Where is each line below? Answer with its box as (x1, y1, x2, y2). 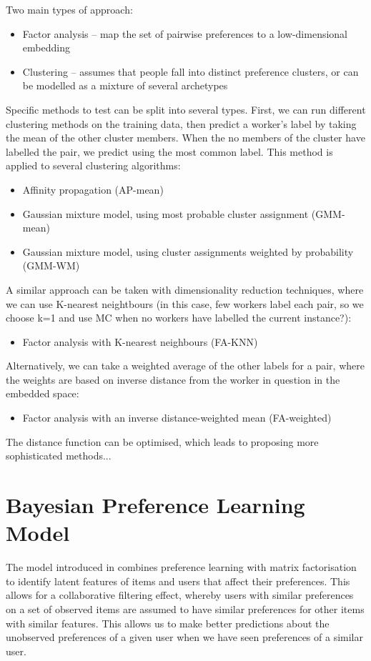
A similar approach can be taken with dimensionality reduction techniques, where (6, 282, 364, 297)
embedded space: (6, 386, 79, 401)
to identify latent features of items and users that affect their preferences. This (6, 573, 350, 588)
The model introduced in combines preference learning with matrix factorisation (6, 560, 357, 575)
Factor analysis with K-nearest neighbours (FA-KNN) (22, 334, 258, 349)
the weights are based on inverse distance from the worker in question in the (6, 372, 340, 387)
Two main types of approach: (6, 2, 133, 16)
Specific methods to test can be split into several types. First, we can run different (6, 101, 366, 116)
